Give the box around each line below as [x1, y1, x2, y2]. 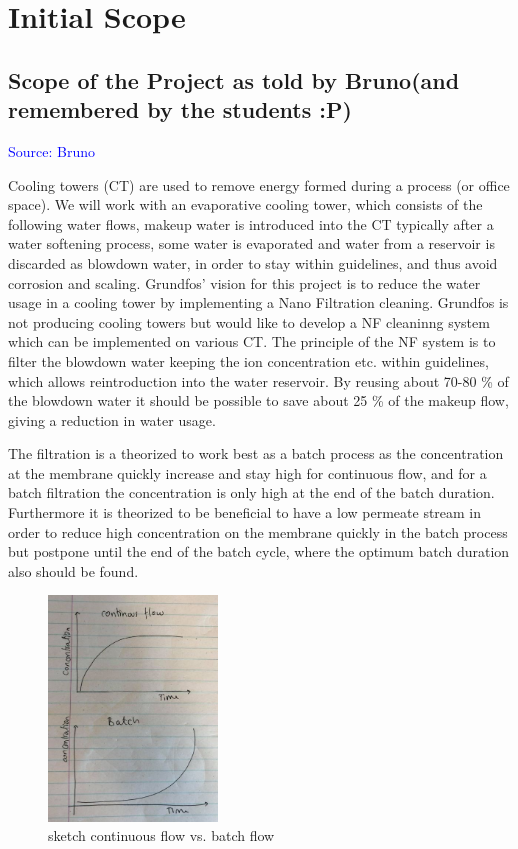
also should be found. [8, 560, 139, 581]
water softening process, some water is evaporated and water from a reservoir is [8, 233, 495, 254]
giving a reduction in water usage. [8, 409, 216, 430]
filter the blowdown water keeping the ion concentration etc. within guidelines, [8, 350, 489, 371]
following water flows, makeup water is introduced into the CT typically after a [8, 213, 494, 234]
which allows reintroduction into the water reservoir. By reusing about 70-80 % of [8, 370, 509, 391]
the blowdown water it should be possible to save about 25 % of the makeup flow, [8, 390, 509, 411]
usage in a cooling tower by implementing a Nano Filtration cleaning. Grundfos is [8, 292, 509, 313]
